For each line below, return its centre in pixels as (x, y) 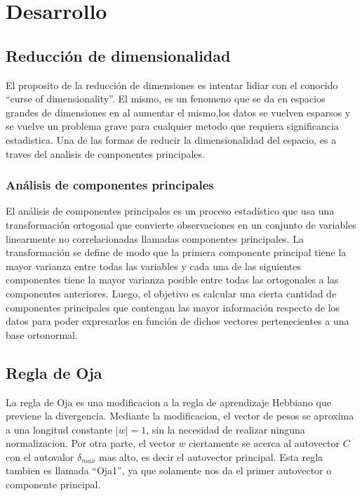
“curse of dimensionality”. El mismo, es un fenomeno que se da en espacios (166, 99)
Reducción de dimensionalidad (118, 55)
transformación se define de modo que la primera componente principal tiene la (176, 252)
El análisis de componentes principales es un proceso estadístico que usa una (170, 211)
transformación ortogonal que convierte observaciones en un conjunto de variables (181, 224)
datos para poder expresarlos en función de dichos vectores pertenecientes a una (177, 321)
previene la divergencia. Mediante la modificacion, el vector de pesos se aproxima (180, 416)
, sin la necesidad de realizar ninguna (226, 429)
